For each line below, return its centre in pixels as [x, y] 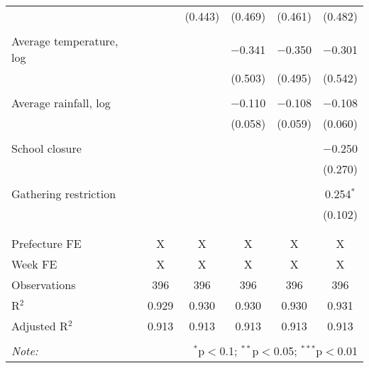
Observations [44, 285]
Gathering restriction [64, 194]
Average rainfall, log [61, 103]
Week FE [34, 264]
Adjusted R [40, 326]
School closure [46, 148]
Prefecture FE [46, 243]
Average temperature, [65, 41]
